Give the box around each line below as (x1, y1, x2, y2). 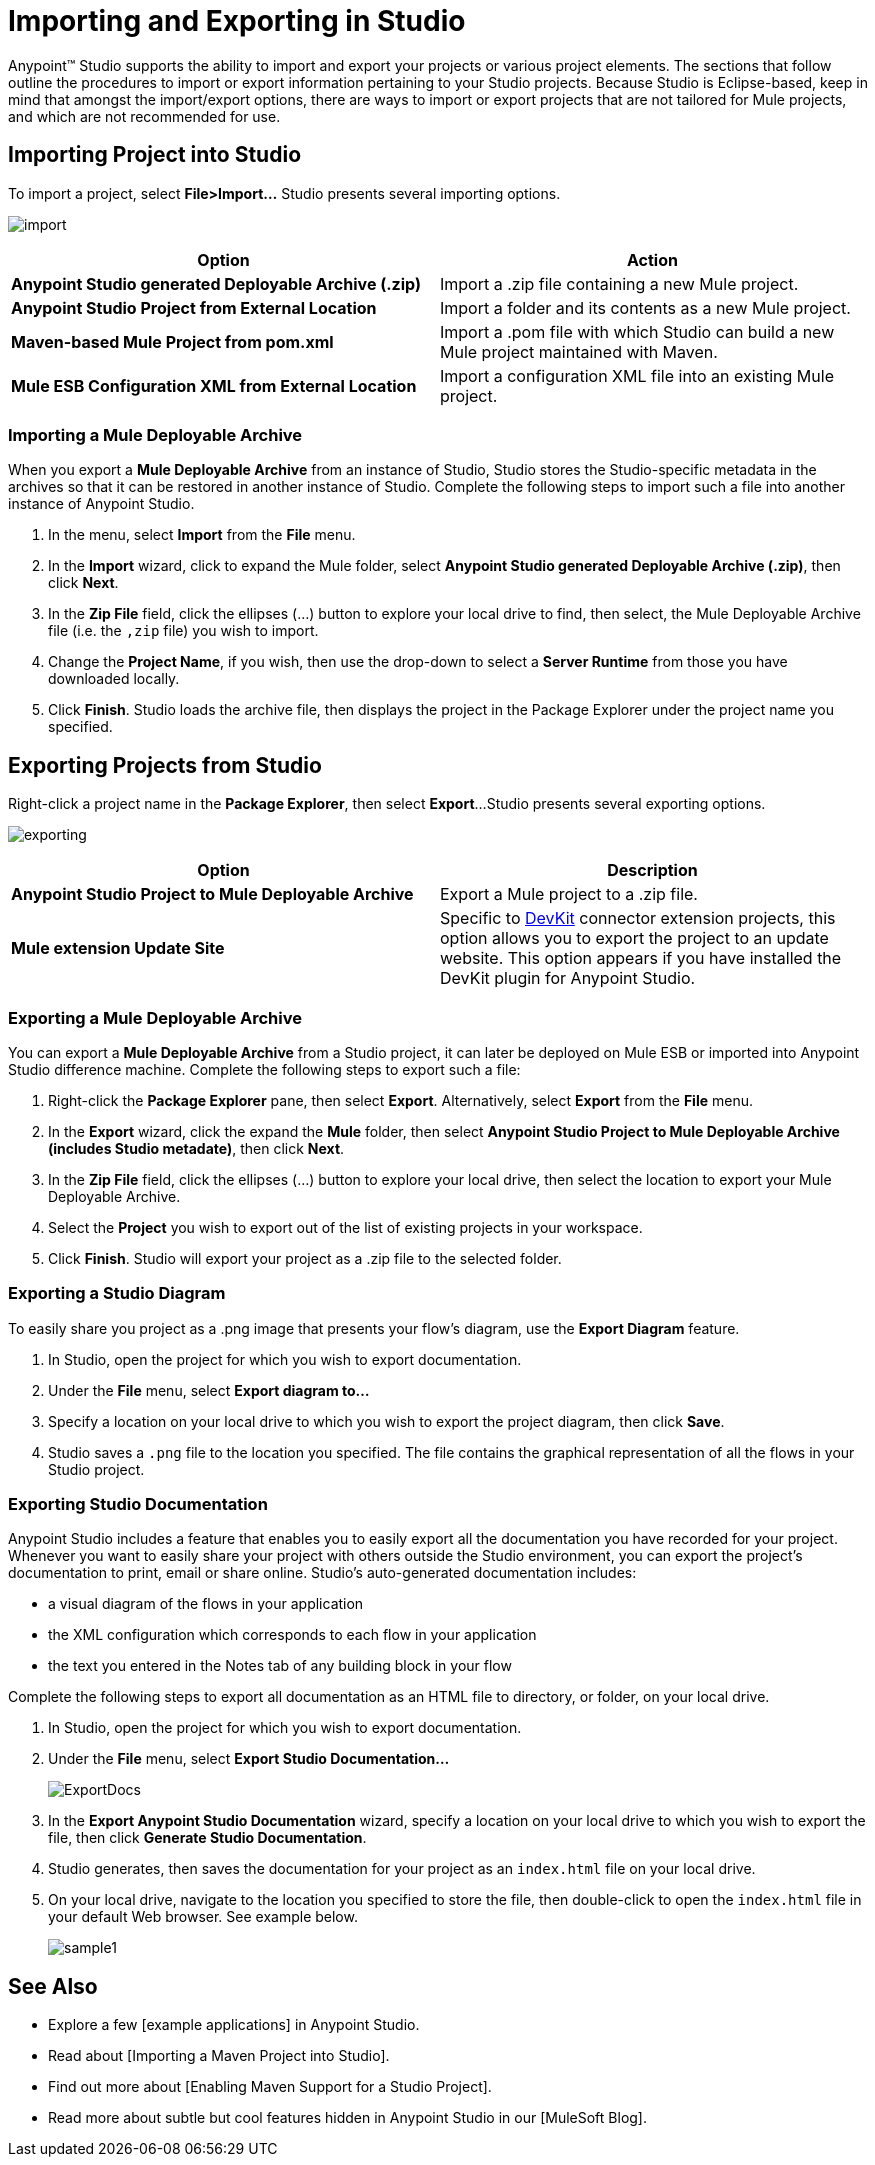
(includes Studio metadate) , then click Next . (48, 1139, 345, 1157)
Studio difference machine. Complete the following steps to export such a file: (8, 1060, 521, 1078)
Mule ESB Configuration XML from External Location (11, 375, 417, 396)
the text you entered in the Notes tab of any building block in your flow (48, 1657, 512, 1675)
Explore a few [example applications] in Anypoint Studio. (48, 2016, 420, 2034)
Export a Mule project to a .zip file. (440, 884, 698, 905)
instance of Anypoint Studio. (8, 495, 195, 513)
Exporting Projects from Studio (8, 752, 322, 778)
